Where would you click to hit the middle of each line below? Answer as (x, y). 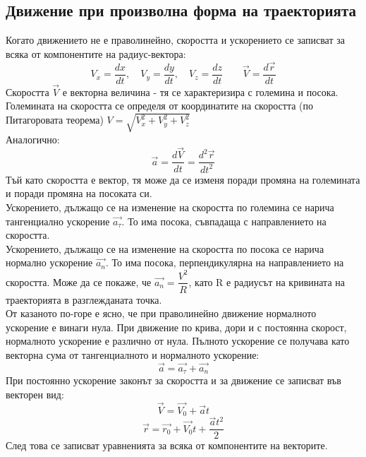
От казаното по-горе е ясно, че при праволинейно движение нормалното (161, 313)
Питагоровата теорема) (55, 120)
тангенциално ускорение (58, 221)
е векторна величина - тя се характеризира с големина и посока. (200, 91)
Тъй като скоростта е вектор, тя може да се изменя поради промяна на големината (183, 179)
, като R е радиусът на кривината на (267, 281)
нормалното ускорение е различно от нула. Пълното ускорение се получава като (178, 341)
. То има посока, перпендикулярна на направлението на (225, 262)
